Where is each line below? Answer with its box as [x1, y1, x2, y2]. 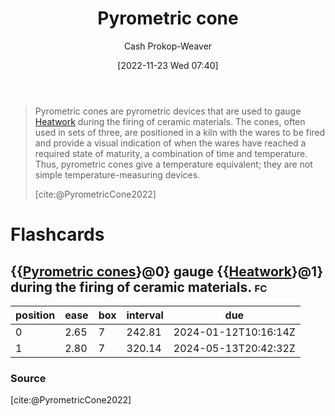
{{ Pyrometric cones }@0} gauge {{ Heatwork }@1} [10, 263, 324, 280]
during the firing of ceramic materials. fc [10, 278, 268, 296]
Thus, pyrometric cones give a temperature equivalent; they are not [34, 158, 313, 170]
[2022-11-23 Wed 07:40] [117, 59, 219, 71]
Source [10, 371, 47, 385]
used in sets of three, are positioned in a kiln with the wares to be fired [34, 126, 326, 138]
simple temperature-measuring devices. [34, 168, 201, 181]
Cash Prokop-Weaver [123, 40, 213, 52]
